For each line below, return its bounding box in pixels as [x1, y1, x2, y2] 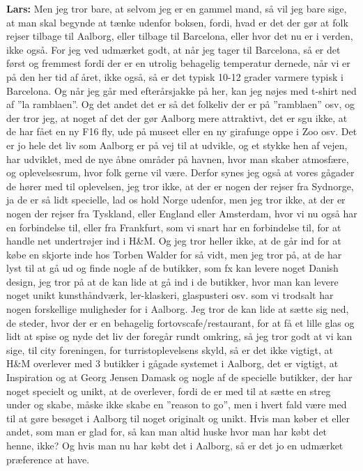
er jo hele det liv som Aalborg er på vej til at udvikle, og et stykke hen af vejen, [6, 137, 348, 152]
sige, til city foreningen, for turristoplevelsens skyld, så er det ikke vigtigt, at [6, 342, 333, 357]
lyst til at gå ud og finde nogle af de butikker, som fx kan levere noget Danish [6, 261, 339, 275]
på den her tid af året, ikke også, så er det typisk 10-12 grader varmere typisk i [6, 69, 343, 84]
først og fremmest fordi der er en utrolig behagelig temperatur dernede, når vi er [6, 56, 350, 70]
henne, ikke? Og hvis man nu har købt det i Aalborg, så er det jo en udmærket [6, 438, 343, 452]
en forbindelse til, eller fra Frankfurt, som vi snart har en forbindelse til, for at [6, 219, 341, 234]
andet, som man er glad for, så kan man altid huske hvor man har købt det [6, 424, 327, 439]
